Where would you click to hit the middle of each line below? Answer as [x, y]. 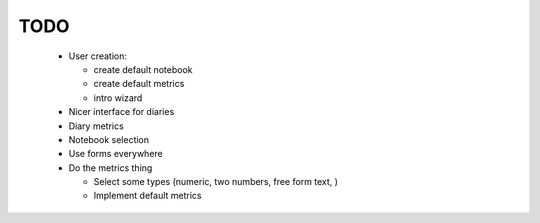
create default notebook [143, 69]
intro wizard [118, 97]
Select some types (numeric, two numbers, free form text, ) [216, 182]
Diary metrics [96, 126]
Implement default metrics [147, 196]
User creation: [98, 56]
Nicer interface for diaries [121, 112]
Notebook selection [109, 139]
